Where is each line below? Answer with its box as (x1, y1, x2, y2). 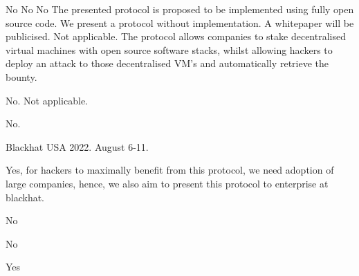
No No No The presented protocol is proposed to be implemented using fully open (6, 2, 354, 16)
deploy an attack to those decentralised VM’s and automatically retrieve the (6, 56, 329, 71)
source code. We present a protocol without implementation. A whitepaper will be (6, 15, 354, 30)
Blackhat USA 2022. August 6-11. (6, 139, 149, 154)
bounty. (6, 69, 37, 84)
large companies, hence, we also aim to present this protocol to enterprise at (6, 176, 329, 190)
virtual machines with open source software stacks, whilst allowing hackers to (6, 42, 333, 57)
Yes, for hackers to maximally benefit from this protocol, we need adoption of (6, 163, 334, 177)
